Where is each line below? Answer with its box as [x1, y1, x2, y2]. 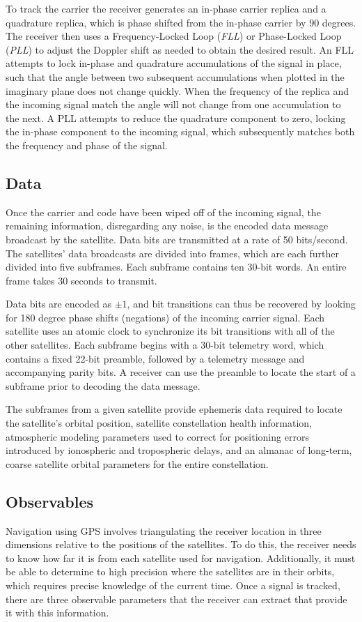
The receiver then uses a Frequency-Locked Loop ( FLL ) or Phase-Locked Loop [6, 29, 342, 43]
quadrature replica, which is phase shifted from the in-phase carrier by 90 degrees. [6, 15, 356, 29]
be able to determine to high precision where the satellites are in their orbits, [6, 564, 335, 579]
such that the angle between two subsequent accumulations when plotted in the [6, 69, 345, 84]
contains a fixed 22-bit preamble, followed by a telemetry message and [6, 351, 305, 365]
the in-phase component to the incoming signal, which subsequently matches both [6, 124, 355, 139]
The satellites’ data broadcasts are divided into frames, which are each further [6, 245, 339, 260]
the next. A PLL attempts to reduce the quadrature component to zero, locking [6, 110, 346, 125]
